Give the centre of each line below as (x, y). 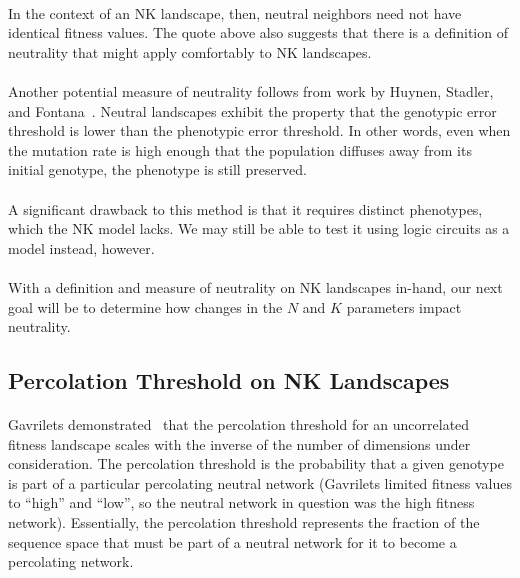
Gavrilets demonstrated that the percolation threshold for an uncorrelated (239, 424)
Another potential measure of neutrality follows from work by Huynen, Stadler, (251, 90)
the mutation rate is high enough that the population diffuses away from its (240, 149)
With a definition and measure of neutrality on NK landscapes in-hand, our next (255, 286)
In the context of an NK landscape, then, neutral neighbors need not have (235, 12)
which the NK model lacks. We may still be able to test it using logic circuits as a (259, 228)
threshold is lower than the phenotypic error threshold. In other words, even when (259, 130)
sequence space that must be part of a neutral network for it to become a (232, 541)
